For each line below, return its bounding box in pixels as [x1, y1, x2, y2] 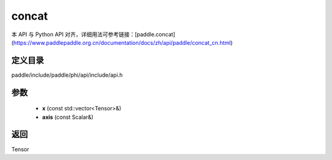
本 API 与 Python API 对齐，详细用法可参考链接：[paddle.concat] [11, 31, 175, 38]
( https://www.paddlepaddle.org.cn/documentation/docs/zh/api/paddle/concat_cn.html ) [11, 39, 233, 46]
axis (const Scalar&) [42, 113, 93, 121]
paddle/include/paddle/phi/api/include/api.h [11, 71, 123, 78]
